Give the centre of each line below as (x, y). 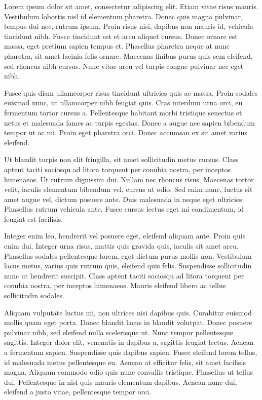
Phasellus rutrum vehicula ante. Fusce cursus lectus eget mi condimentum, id (124, 209)
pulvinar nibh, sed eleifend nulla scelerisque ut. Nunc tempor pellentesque (119, 332)
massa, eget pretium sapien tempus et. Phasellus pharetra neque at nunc (117, 46)
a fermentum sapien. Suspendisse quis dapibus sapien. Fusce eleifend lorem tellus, (131, 352)
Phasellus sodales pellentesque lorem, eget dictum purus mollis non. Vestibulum (128, 255)
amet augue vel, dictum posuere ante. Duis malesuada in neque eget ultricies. (124, 199)
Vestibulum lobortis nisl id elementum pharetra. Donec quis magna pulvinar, (123, 16)
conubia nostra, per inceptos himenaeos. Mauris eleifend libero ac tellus (115, 285)
